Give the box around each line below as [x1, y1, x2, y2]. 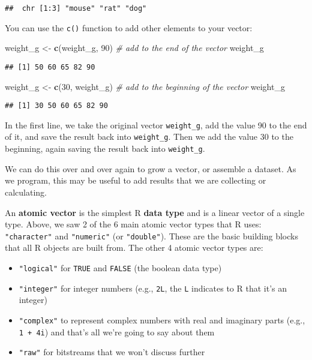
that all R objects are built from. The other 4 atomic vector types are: [5, 241, 263, 254]
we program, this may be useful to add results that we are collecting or [5, 174, 266, 187]
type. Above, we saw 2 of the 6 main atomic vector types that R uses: [5, 218, 262, 230]
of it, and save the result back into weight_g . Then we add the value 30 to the [5, 130, 293, 143]
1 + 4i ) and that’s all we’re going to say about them [19, 325, 215, 338]
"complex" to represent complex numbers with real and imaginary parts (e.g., [19, 313, 305, 326]
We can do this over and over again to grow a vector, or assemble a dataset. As [5, 162, 296, 175]
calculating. [5, 185, 47, 198]
